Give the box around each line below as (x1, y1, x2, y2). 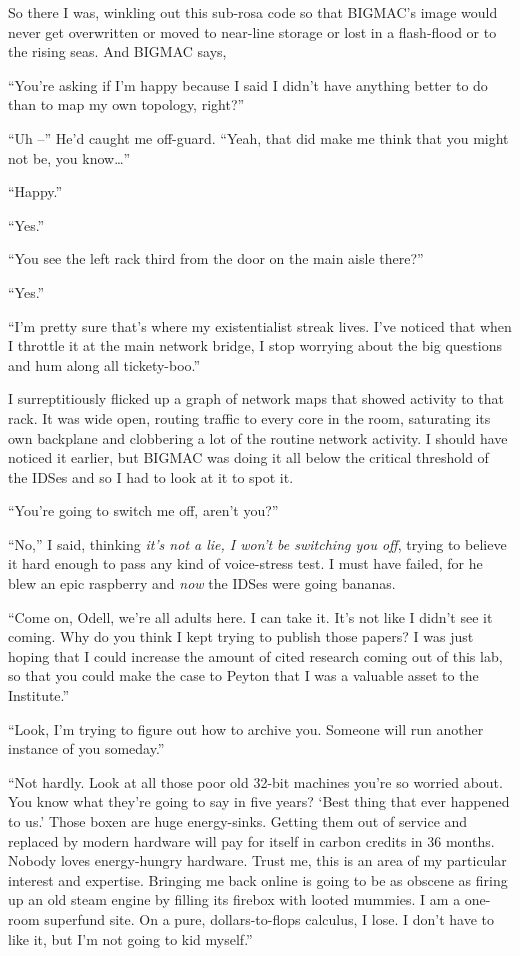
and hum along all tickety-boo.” (8, 354, 201, 375)
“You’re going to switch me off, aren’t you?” (8, 500, 279, 521)
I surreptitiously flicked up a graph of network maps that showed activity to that (8, 388, 504, 409)
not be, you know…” (8, 147, 131, 168)
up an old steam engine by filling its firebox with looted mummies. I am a (8, 889, 461, 910)
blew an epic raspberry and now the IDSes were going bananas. (8, 573, 396, 594)
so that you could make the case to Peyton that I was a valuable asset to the (8, 665, 479, 686)
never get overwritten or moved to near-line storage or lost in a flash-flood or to (8, 21, 497, 42)
